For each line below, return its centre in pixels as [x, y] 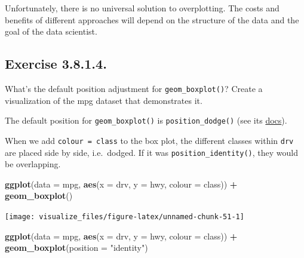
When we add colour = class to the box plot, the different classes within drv [149, 140]
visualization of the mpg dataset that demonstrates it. [104, 100]
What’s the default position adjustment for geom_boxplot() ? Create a [134, 88]
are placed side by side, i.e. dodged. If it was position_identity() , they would [151, 152]
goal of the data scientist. [51, 31]
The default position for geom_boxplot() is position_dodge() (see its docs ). [146, 120]
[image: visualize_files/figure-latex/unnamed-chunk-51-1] [125, 216]
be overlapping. [33, 164]
